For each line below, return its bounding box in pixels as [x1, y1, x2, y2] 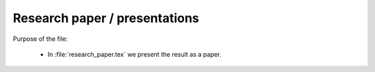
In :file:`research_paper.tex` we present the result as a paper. [47, 50, 222, 58]
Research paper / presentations [12, 10, 199, 26]
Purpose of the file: [12, 35, 68, 43]
